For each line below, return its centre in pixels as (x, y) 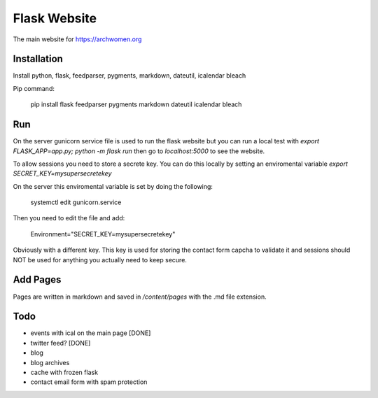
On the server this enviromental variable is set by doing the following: (113, 186)
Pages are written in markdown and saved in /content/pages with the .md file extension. (140, 297)
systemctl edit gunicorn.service (76, 202)
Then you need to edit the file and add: (69, 218)
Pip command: (34, 88)
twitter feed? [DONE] (61, 343)
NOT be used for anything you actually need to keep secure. (100, 260)
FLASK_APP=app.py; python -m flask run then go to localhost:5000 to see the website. (139, 151)
